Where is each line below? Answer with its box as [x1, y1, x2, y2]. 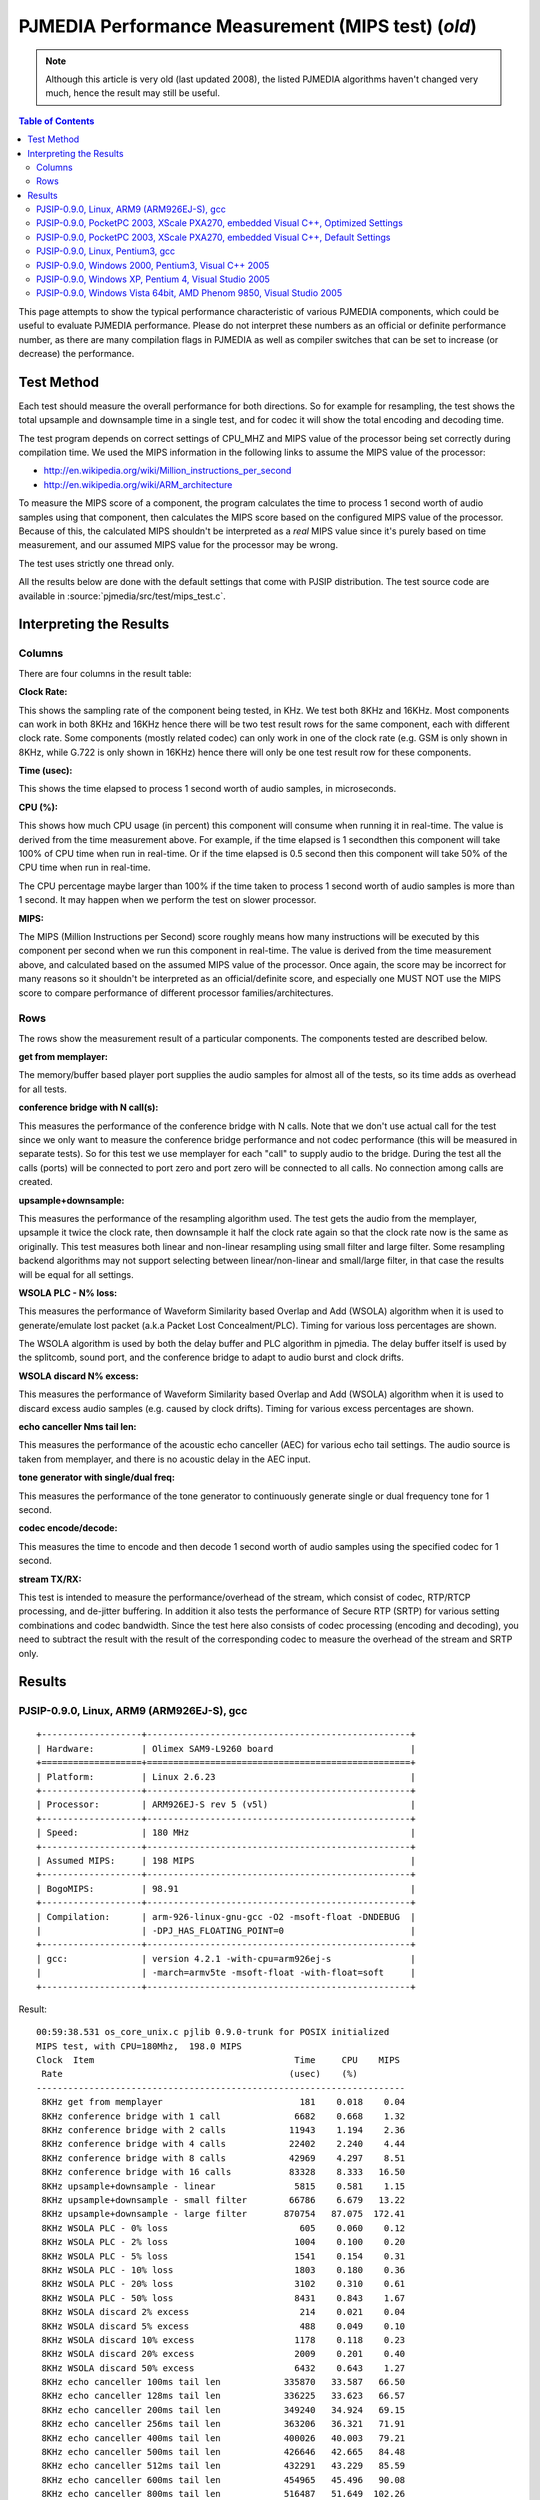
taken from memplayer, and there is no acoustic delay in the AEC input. [18, 1453, 311, 1465]
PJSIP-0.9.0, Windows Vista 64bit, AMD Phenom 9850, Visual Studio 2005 [36, 287, 343, 299]
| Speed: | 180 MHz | [36, 1827, 416, 1839]
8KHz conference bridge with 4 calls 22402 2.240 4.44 [41, 2138, 406, 2150]
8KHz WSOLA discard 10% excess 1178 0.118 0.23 [41, 2334, 406, 2345]
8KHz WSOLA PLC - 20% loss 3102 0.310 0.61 [41, 2278, 406, 2290]
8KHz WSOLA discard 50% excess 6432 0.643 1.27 [41, 2362, 406, 2374]
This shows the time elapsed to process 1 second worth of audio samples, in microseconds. [18, 783, 397, 795]
